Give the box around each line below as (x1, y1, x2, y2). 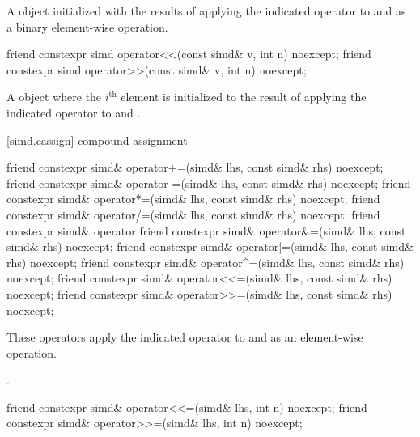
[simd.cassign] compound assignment (6, 131, 188, 148)
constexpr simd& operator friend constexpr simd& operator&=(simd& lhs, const (6, 222, 406, 239)
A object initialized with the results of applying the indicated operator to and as (6, 2, 406, 19)
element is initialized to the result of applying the (121, 88, 367, 105)
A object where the (6, 88, 102, 105)
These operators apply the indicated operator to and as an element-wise (6, 329, 363, 346)
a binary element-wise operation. (6, 18, 168, 35)
